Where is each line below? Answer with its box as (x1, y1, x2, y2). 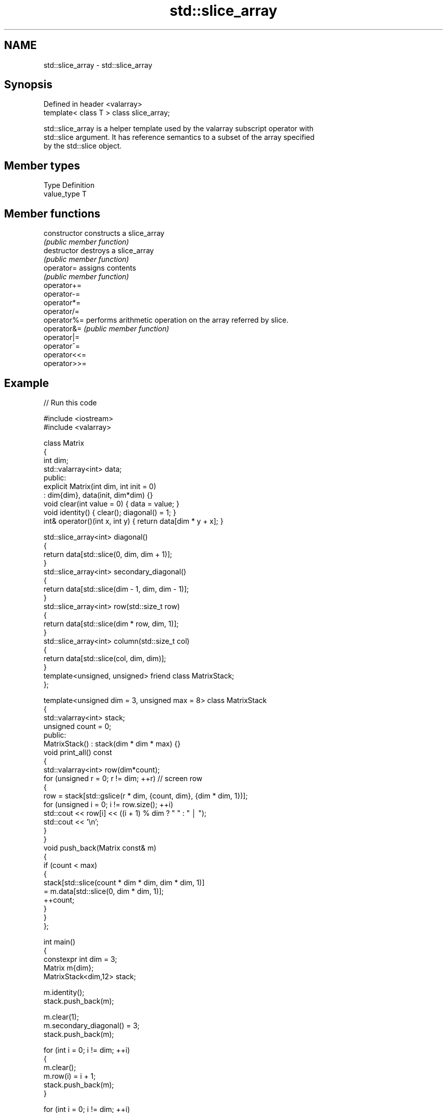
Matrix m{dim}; (43, 963, 94, 972)
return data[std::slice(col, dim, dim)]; (43, 654, 166, 663)
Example (4, 376, 49, 390)
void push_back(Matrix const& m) (43, 843, 157, 852)
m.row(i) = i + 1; (43, 1071, 96, 1080)
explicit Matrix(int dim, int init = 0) (43, 481, 157, 491)
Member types (4, 159, 80, 172)
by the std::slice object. (43, 141, 122, 151)
